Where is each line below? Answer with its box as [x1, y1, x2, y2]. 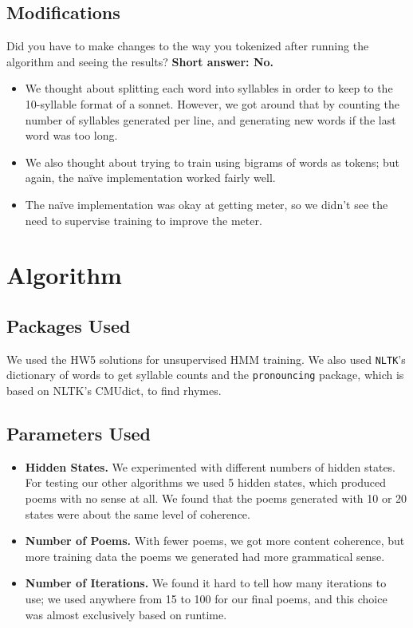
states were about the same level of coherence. [25, 505, 250, 522]
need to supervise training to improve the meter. [25, 211, 262, 228]
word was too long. [25, 127, 118, 144]
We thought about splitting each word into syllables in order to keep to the [25, 80, 393, 97]
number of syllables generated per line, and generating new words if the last [25, 111, 396, 128]
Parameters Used [6, 421, 151, 446]
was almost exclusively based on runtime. [25, 606, 227, 622]
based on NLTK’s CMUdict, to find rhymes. [6, 382, 222, 399]
